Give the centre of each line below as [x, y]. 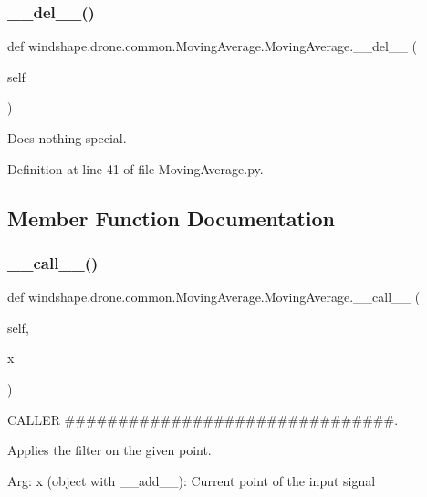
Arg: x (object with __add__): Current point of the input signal [192, 480]
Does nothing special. [67, 138]
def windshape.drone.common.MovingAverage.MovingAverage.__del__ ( [213, 46]
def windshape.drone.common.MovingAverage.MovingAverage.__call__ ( [214, 297]
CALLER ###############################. [203, 419]
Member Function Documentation [172, 217]
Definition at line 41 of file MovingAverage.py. [135, 168]
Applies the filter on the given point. [109, 450]
